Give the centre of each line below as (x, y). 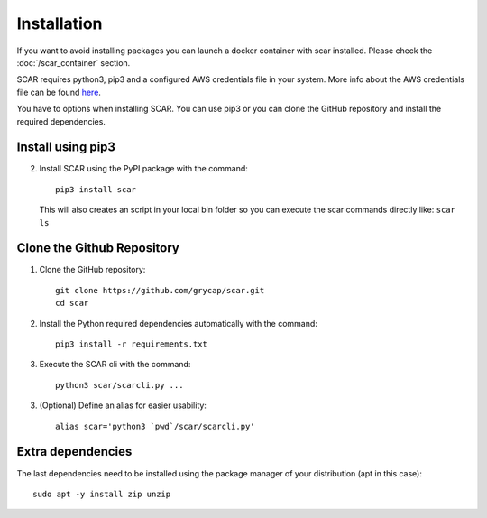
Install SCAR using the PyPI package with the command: (143, 169)
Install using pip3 (66, 148)
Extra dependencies (74, 452)
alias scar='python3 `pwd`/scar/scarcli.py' (156, 426)
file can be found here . (59, 92)
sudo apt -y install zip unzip (102, 494)
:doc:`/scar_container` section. (74, 62)
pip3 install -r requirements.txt (131, 344)
